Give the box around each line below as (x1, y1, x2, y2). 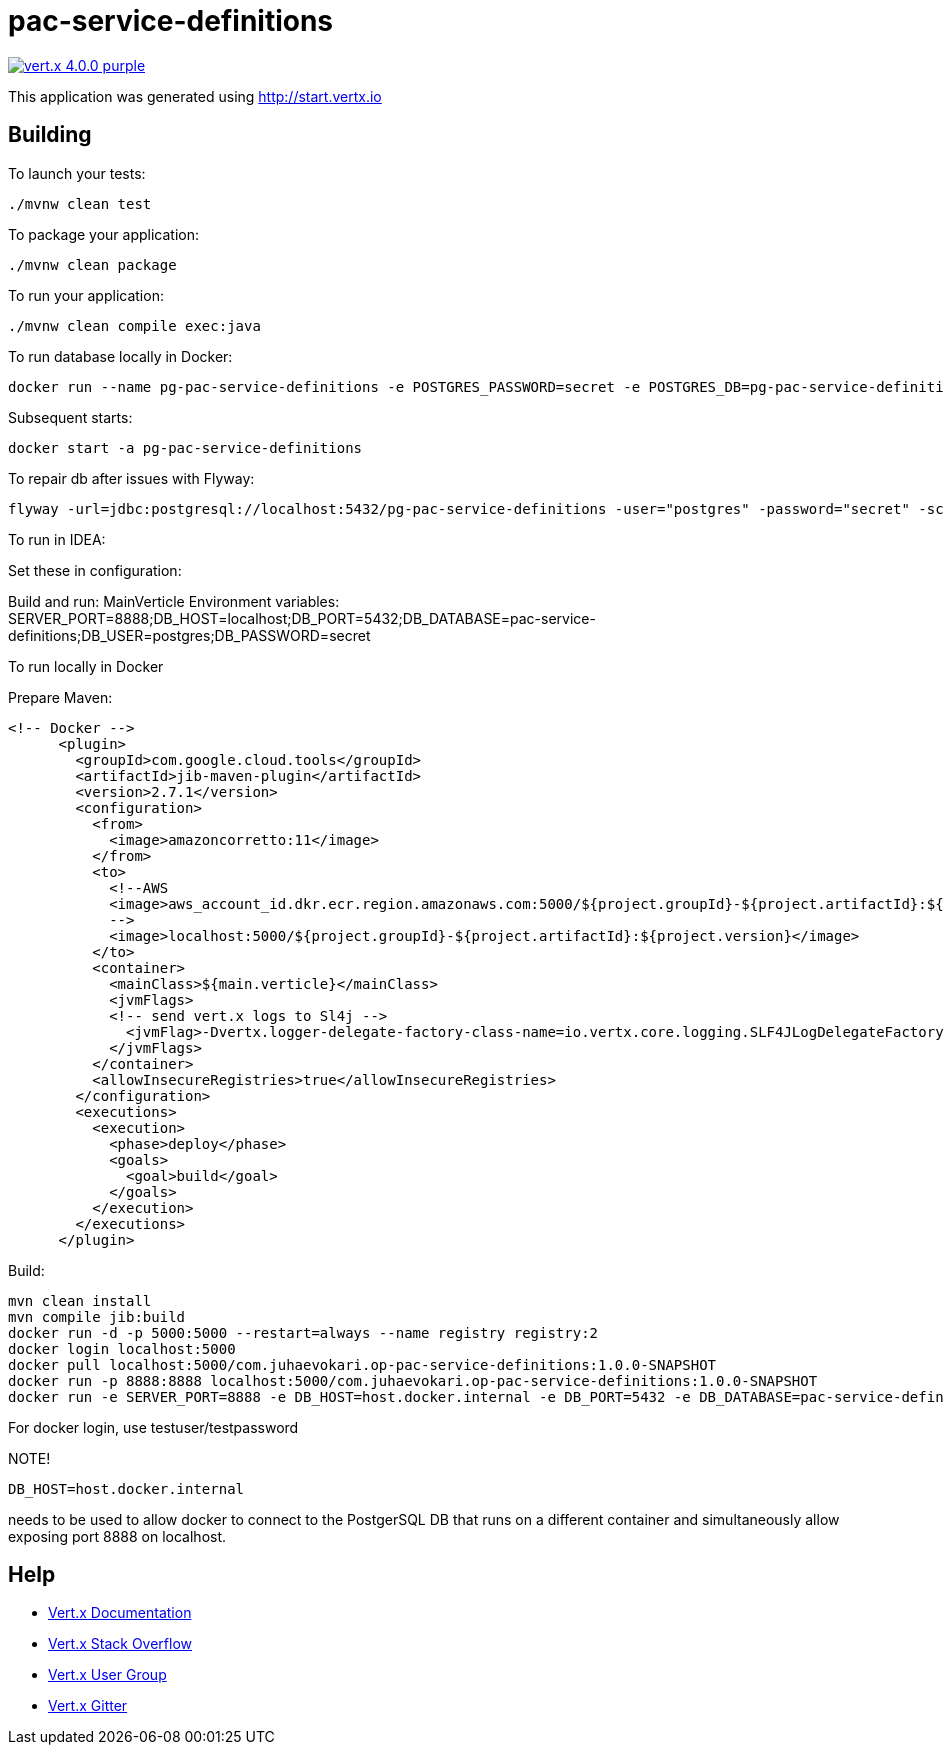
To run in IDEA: (8, 530, 106, 548)
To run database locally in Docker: (8, 347, 233, 365)
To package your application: (8, 225, 200, 243)
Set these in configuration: (8, 561, 182, 579)
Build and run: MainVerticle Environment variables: (8, 592, 340, 610)
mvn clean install (8, 1292, 152, 1309)
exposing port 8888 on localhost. (8, 1527, 227, 1545)
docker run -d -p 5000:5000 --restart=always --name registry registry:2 (8, 1324, 599, 1341)
